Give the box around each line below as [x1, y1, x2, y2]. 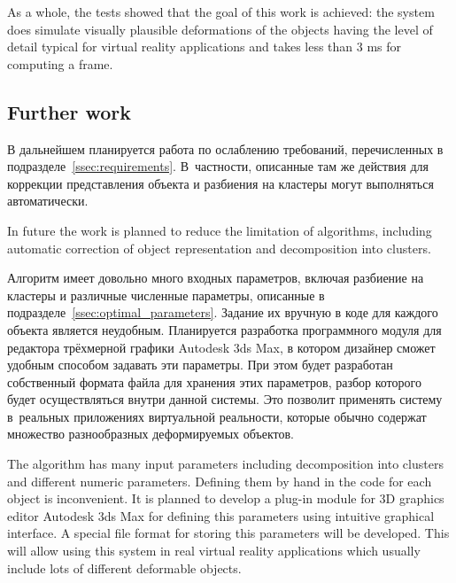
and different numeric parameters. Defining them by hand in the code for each [7, 471, 432, 490]
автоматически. [7, 191, 89, 210]
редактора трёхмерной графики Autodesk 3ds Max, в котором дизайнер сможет [7, 338, 436, 356]
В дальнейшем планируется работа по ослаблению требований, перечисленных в [7, 139, 444, 158]
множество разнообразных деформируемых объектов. [7, 424, 294, 443]
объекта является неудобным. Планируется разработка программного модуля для [7, 320, 442, 338]
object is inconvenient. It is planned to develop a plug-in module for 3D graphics [7, 489, 444, 508]
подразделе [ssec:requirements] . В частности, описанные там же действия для [7, 157, 429, 175]
